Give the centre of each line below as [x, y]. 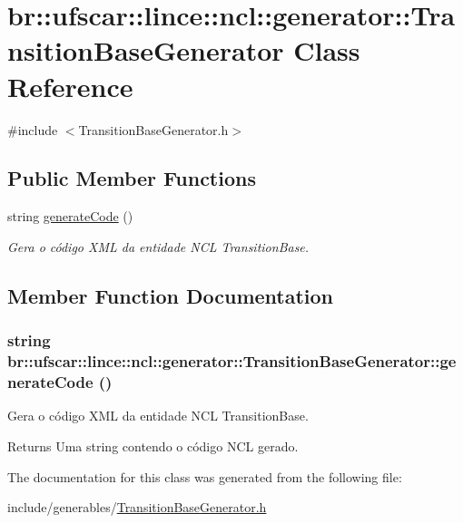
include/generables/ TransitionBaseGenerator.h [137, 507]
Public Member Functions [132, 178]
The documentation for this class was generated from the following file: [205, 476]
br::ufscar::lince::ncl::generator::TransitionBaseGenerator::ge [232, 361]
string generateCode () [70, 216]
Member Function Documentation [171, 295]
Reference [70, 86]
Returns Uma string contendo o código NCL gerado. [153, 446]
